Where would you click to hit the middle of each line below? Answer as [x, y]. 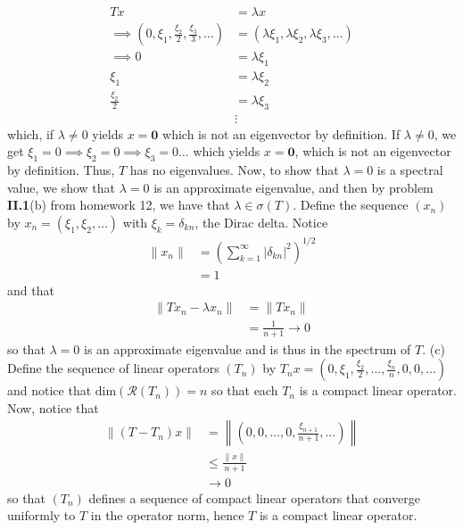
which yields [227, 151]
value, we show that [62, 187]
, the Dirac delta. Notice [261, 223]
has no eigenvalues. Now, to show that [234, 170]
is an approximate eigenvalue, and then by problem [294, 187]
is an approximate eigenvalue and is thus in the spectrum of [248, 348]
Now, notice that [53, 407]
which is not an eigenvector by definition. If [281, 133]
